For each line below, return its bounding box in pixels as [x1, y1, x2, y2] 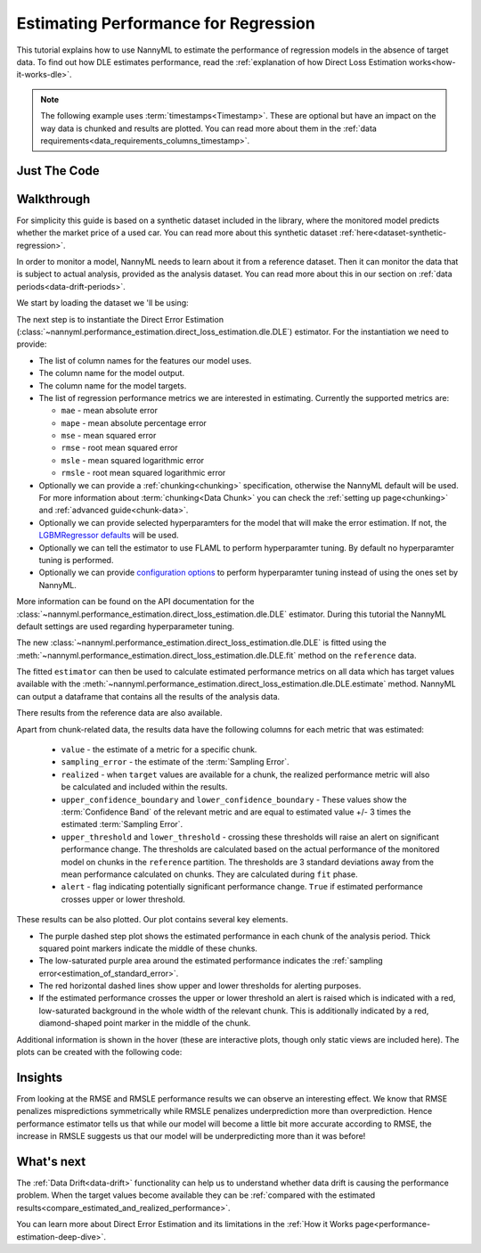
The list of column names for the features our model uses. [38, 355, 252, 365]
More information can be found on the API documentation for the [16, 596, 255, 607]
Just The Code [16, 163, 100, 178]
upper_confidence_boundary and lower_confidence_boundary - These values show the [61, 794, 407, 805]
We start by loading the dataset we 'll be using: [16, 298, 189, 308]
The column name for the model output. [38, 368, 185, 379]
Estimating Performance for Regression [16, 13, 315, 33]
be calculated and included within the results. [61, 782, 228, 792]
